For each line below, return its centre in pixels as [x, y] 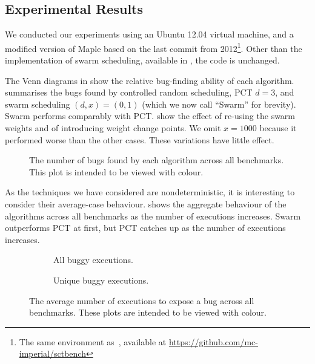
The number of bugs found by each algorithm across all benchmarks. [157, 160]
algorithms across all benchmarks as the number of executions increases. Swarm [153, 216]
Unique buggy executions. [101, 280]
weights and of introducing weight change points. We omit [113, 128]
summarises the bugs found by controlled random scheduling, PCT [129, 92]
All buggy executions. [93, 260]
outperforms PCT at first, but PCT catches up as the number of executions [145, 228]
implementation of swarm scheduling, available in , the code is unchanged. [142, 60]
